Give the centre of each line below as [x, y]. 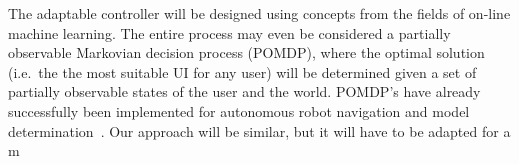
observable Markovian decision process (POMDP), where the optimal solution [246, 52]
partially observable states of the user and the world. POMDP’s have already [244, 91]
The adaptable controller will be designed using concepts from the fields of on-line [259, 13]
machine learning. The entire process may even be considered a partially [229, 32]
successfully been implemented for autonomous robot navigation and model [239, 110]
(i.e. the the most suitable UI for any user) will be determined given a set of [242, 71]
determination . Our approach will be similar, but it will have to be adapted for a [259, 130]
